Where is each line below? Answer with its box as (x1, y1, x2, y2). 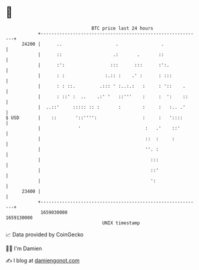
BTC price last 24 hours (91, 25, 153, 31)
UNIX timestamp (102, 219, 140, 226)
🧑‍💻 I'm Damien (5, 245, 43, 252)
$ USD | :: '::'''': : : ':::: (5, 114, 183, 121)
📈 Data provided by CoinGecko (5, 231, 84, 238)
